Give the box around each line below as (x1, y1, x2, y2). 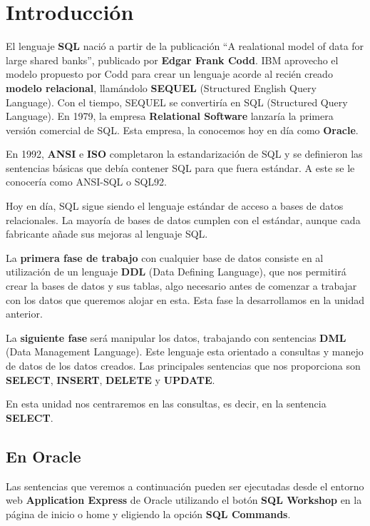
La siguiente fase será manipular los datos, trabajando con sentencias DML (6, 330, 346, 345)
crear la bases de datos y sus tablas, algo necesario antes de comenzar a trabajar (6, 278, 357, 293)
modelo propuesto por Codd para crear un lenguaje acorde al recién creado (6, 66, 333, 81)
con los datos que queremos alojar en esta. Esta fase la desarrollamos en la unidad (6, 292, 364, 307)
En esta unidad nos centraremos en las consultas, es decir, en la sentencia (6, 396, 327, 411)
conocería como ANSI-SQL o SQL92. (6, 174, 167, 189)
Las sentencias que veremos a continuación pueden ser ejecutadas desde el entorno (6, 478, 364, 493)
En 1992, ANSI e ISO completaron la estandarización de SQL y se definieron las (6, 146, 363, 161)
